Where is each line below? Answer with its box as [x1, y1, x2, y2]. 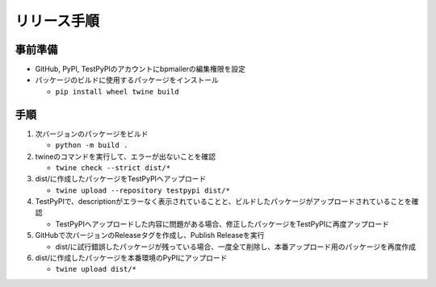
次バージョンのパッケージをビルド [35, 129, 149, 139]
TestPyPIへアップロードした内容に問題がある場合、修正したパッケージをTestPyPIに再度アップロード [55, 218, 390, 229]
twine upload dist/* [55, 264, 137, 274]
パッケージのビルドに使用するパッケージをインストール [35, 75, 220, 85]
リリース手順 [15, 12, 100, 30]
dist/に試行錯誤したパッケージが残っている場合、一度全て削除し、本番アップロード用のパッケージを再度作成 [55, 242, 416, 252]
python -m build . [55, 141, 128, 150]
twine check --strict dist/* [55, 163, 171, 173]
